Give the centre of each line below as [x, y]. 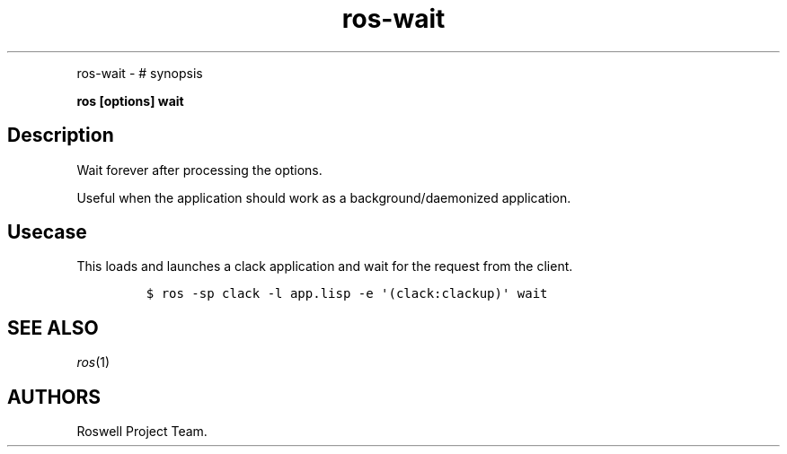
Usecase [47, 232]
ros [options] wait [130, 100]
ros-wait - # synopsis [140, 73]
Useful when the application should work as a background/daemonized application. [324, 197]
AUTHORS [54, 397]
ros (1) [93, 362]
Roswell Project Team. [142, 432]
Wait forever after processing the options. [199, 170]
